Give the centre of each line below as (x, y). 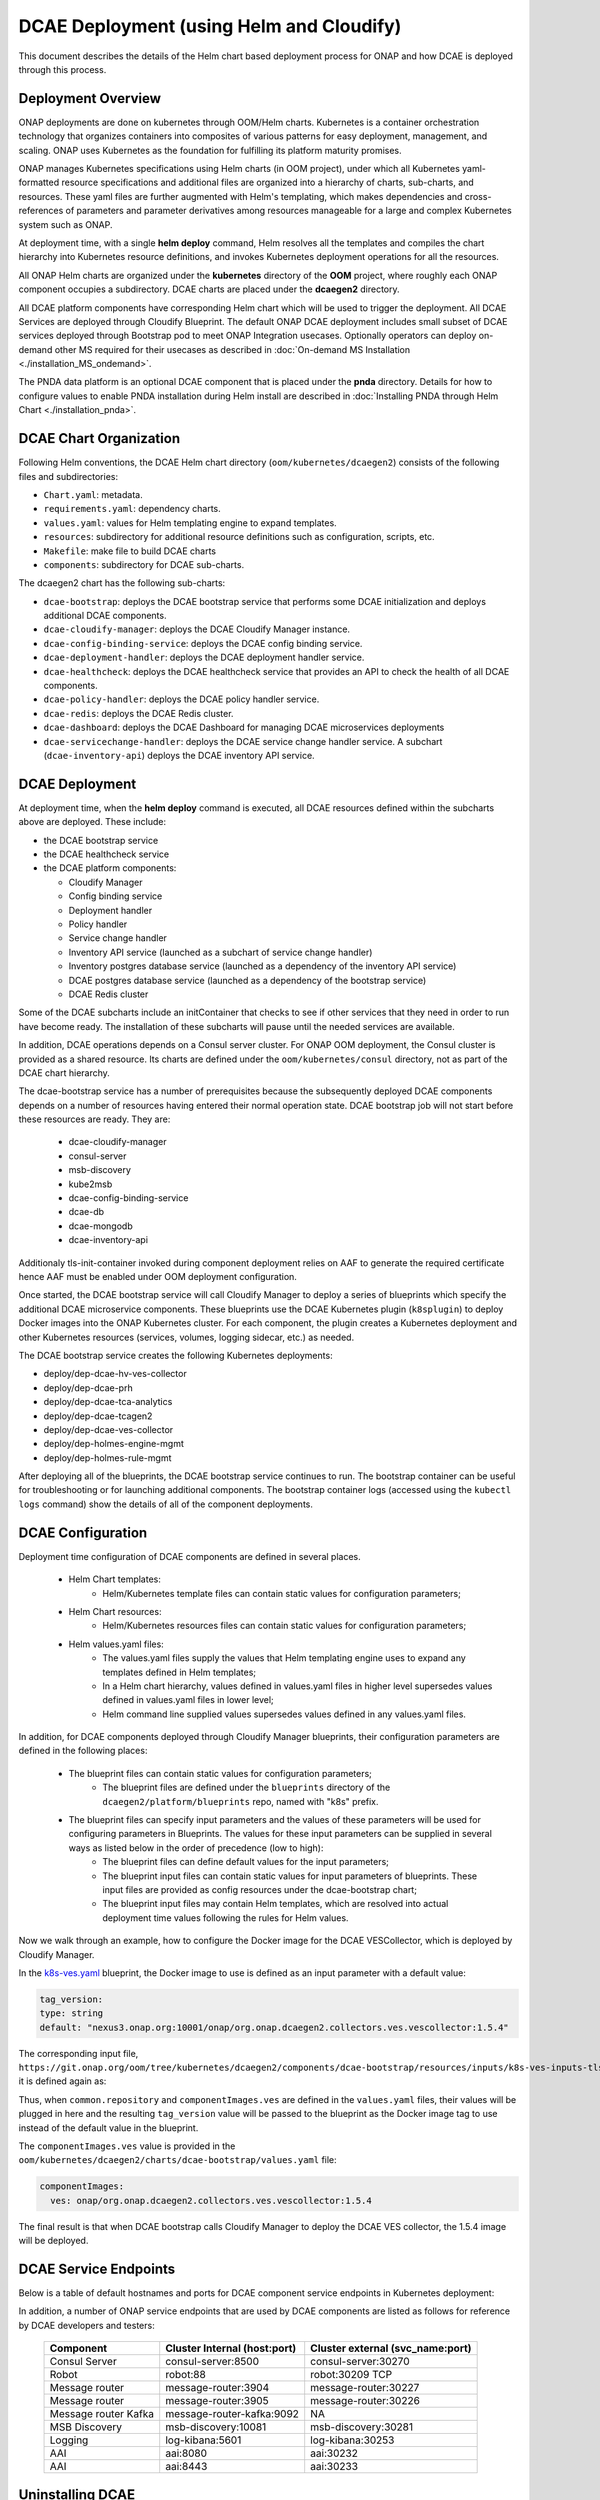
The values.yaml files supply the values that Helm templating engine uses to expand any (284, 1658)
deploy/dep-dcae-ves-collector (108, 1429)
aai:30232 (334, 2453)
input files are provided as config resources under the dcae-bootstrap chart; (259, 1889)
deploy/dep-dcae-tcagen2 (98, 1416)
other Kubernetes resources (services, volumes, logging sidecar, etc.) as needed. (186, 1337)
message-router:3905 (217, 2401)
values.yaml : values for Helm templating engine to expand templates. (190, 522)
